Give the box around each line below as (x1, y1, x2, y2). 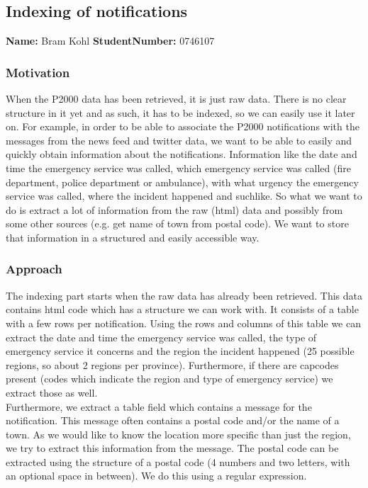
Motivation (6, 63, 70, 81)
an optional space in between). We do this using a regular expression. (6, 468, 307, 483)
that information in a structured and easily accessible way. (6, 229, 260, 244)
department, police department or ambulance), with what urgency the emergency (6, 174, 359, 189)
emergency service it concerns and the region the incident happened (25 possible (6, 344, 355, 358)
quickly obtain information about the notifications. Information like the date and (6, 147, 357, 161)
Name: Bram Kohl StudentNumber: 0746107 (6, 33, 215, 48)
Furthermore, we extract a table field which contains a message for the (6, 399, 312, 414)
